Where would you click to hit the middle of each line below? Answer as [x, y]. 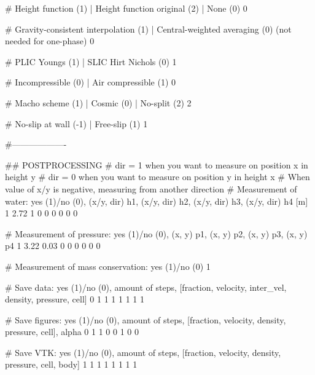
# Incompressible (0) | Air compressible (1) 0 [91, 82]
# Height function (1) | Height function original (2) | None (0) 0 [126, 8]
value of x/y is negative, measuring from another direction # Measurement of [151, 188]
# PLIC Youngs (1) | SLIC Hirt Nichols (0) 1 [91, 61]
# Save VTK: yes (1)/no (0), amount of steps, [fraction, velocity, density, [143, 352]
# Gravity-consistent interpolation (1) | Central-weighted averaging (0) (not [148, 29]
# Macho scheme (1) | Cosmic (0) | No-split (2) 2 [98, 102]
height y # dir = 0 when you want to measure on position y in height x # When [157, 177]
